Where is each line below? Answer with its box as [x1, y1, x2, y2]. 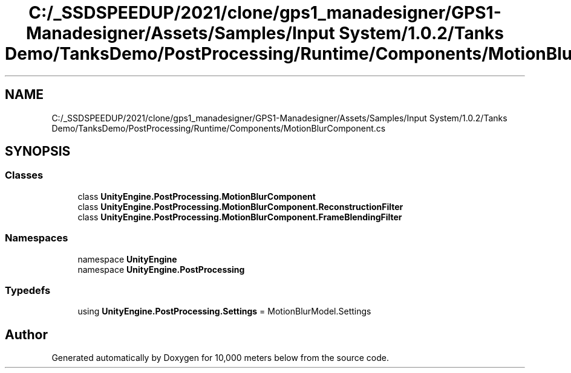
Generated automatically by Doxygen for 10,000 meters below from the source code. [51, 352, 389, 363]
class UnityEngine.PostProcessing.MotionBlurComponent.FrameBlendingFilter [77, 211, 402, 222]
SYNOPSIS [5, 144, 71, 159]
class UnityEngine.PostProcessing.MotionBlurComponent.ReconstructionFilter [77, 201, 403, 212]
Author [5, 327, 48, 342]
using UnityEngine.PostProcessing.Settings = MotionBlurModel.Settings [77, 306, 371, 317]
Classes [5, 169, 44, 182]
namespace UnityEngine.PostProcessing [77, 264, 245, 275]
